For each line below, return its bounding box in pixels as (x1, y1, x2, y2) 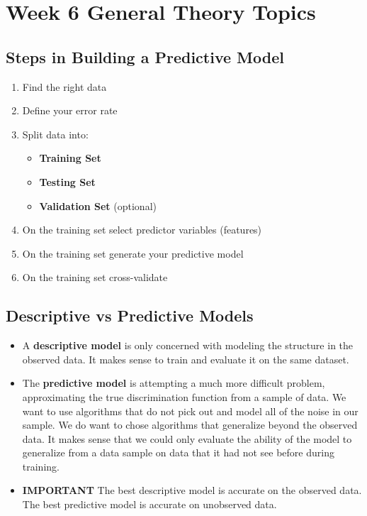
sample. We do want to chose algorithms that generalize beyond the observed (22, 417, 358, 432)
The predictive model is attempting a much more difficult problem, (22, 375, 325, 390)
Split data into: (22, 126, 89, 141)
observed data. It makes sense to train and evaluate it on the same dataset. (22, 351, 349, 366)
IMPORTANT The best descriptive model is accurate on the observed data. (22, 483, 362, 498)
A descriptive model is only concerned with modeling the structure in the (22, 338, 354, 353)
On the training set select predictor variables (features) (22, 222, 262, 237)
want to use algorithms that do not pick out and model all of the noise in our (22, 403, 358, 418)
